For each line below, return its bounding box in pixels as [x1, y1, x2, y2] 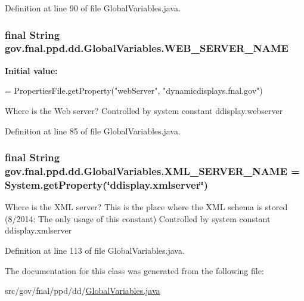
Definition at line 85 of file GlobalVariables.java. [5, 124, 181, 137]
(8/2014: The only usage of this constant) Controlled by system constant [5, 212, 271, 225]
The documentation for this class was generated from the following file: [5, 264, 264, 277]
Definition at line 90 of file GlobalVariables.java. [5, 2, 181, 14]
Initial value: [5, 64, 58, 76]
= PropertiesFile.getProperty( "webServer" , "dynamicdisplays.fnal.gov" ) [5, 84, 263, 97]
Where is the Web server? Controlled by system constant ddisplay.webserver [5, 104, 283, 116]
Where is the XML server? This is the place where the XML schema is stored [5, 201, 288, 213]
